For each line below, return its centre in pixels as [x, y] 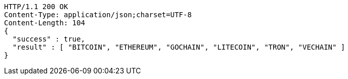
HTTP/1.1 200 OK [36, 7]
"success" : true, [49, 39]
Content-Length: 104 [45, 23]
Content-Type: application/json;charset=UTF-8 [98, 15]
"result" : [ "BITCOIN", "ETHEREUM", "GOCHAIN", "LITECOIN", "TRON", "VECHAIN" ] [179, 47]
